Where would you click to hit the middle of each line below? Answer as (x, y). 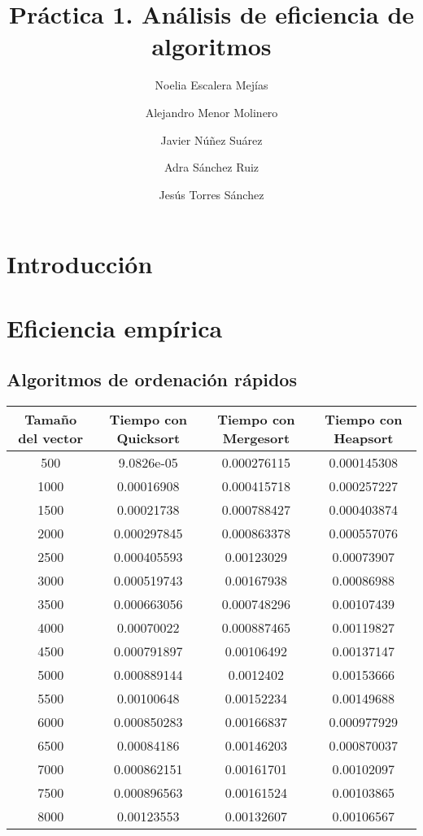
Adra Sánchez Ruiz (211, 167)
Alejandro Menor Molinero (211, 112)
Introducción (80, 264)
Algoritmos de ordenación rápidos (152, 379)
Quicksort (148, 438)
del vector (50, 438)
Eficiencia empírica (115, 327)
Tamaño (51, 420)
